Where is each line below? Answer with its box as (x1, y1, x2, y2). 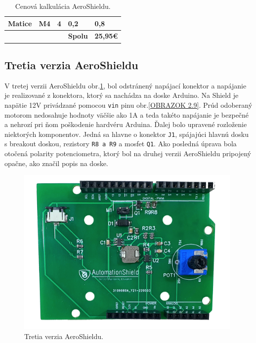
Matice (8, 18, 32, 28)
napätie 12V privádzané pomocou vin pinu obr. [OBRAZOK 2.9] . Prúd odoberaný (4, 99, 253, 110)
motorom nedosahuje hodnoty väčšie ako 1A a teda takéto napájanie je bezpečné (4, 109, 249, 120)
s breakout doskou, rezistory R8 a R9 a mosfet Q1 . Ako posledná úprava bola (4, 138, 237, 149)
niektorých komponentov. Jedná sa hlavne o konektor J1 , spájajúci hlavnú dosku (4, 129, 249, 139)
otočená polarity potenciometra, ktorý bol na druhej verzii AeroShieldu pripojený (4, 148, 251, 159)
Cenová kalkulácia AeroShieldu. (15, 1, 111, 11)
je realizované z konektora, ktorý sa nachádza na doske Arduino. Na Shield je (4, 90, 239, 100)
